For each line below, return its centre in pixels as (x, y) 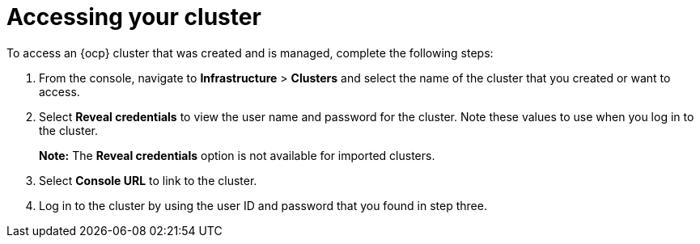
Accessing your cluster (134, 17)
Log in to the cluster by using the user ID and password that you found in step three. (263, 205)
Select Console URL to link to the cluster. (148, 180)
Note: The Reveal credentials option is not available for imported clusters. (237, 155)
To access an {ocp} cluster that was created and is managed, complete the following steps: (250, 53)
